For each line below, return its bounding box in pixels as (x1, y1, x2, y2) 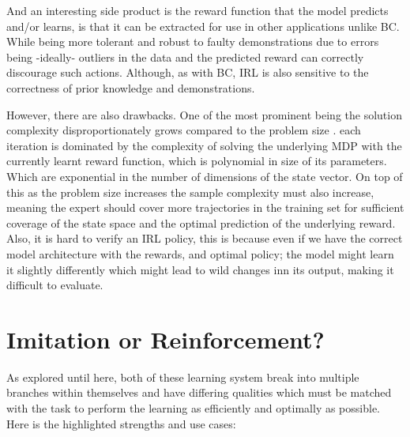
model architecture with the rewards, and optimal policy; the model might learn (6, 245, 394, 262)
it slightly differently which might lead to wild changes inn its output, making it (6, 261, 394, 277)
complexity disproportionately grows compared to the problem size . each (6, 122, 361, 138)
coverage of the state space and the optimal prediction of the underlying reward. (6, 214, 396, 231)
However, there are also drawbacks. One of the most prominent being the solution (6, 106, 402, 122)
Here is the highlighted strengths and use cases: (6, 415, 236, 431)
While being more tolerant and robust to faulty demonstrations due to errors (6, 33, 379, 50)
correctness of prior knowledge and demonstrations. (6, 79, 255, 96)
